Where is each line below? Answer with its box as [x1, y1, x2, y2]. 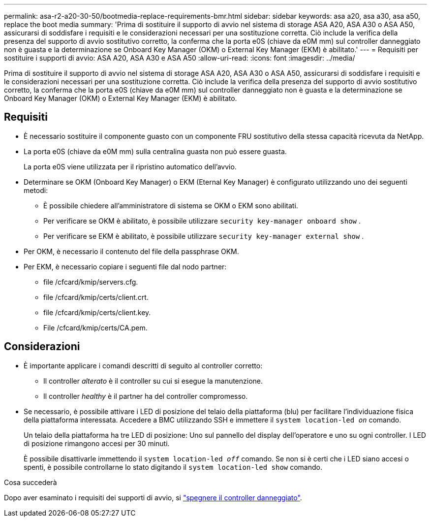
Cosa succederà [4, 478, 57, 487]
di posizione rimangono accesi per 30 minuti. [24, 439, 170, 448]
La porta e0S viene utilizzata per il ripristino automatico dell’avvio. [24, 162, 237, 171]
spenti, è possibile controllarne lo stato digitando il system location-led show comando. [24, 462, 322, 471]
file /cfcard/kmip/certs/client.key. [43, 308, 151, 317]
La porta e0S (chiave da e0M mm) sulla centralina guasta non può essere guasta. [24, 147, 287, 156]
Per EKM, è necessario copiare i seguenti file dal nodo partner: [24, 262, 227, 271]
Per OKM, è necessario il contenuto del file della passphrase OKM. [24, 247, 239, 256]
